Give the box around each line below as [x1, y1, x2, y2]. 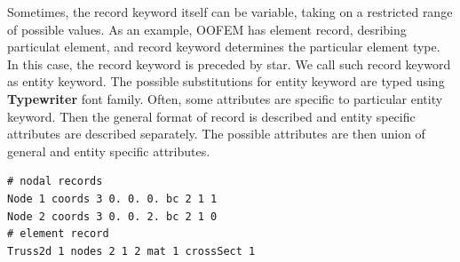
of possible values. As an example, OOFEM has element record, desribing [7, 20, 407, 38]
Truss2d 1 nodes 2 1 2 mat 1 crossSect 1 [7, 244, 256, 258]
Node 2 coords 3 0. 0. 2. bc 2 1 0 [7, 210, 218, 223]
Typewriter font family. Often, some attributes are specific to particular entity [7, 89, 443, 107]
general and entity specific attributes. [7, 141, 210, 160]
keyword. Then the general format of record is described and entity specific [7, 107, 416, 125]
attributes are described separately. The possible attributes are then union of [7, 124, 425, 143]
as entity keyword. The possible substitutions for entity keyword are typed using [7, 72, 445, 91]
